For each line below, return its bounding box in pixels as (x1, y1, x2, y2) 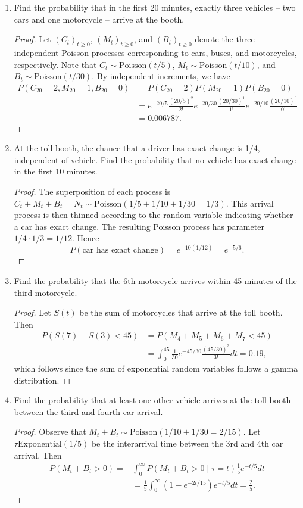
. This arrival (226, 197, 274, 209)
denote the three (195, 33, 255, 45)
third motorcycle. (14, 286, 77, 298)
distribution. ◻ (14, 373, 71, 386)
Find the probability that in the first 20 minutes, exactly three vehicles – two (14, 1, 296, 13)
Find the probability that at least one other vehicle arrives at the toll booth (14, 394, 291, 406)
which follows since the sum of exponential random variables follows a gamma (14, 362, 298, 375)
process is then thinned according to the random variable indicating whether (14, 208, 293, 221)
